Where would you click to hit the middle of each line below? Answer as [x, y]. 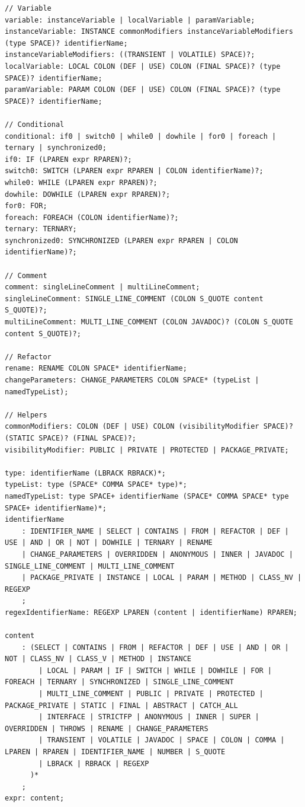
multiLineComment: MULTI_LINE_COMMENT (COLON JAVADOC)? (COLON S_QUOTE [149, 322]
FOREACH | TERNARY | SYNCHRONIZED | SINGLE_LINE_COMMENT [119, 682]
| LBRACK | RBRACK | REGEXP [94, 763]
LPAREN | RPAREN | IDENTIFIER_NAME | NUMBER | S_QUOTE [115, 752]
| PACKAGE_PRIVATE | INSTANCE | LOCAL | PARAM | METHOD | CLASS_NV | [162, 578]
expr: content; [35, 798]
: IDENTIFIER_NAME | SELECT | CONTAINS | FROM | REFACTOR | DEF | [155, 531]
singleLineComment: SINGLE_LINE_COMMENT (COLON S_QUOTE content [134, 299]
